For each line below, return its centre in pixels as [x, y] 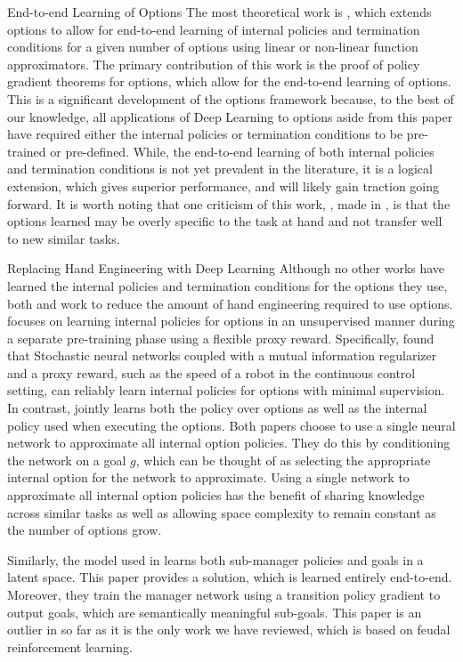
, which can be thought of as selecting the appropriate [283, 460]
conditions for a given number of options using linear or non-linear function [213, 47]
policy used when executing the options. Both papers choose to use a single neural [231, 425]
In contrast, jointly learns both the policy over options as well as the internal [217, 408]
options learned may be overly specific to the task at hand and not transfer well [225, 221]
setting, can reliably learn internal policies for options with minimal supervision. [226, 390]
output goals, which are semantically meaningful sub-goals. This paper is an [215, 612]
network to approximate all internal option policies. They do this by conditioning [229, 443]
